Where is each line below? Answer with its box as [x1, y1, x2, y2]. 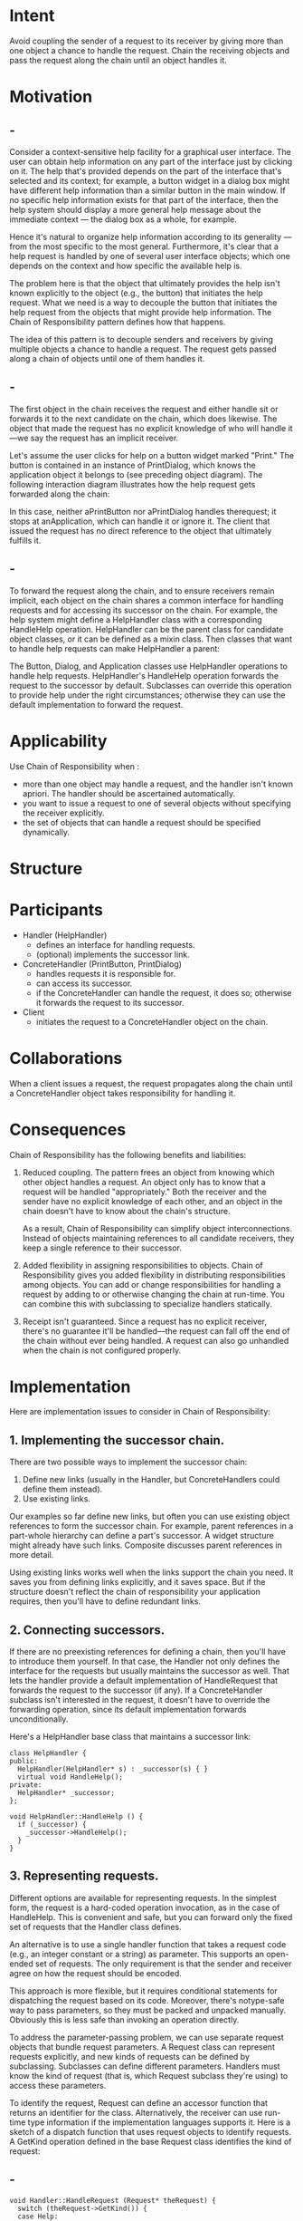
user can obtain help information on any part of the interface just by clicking [9, 156, 293, 167]
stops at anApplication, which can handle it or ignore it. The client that [9, 516, 270, 526]
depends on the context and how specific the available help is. [9, 260, 242, 271]
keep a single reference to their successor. [22, 1242, 183, 1253]
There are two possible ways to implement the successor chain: [9, 1456, 248, 1468]
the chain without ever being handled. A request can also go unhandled [22, 1335, 289, 1346]
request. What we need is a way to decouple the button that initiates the [9, 296, 278, 308]
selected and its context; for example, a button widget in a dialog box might [9, 175, 290, 186]
